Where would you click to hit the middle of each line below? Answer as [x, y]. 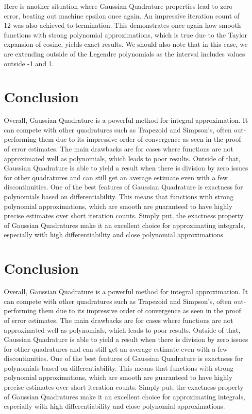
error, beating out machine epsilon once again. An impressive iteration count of [122, 15]
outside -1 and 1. [29, 63]
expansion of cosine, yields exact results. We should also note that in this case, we [126, 44]
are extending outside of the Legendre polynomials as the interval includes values [125, 53]
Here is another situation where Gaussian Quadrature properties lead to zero [118, 6]
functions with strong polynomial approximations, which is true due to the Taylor [126, 34]
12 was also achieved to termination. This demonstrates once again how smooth [123, 25]
